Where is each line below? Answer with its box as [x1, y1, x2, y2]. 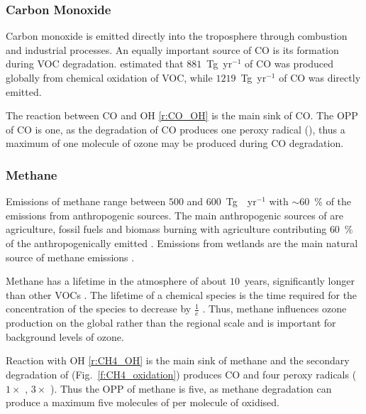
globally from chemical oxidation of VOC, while [6, 70, 213, 85]
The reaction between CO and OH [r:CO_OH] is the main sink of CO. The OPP [6, 108, 358, 123]
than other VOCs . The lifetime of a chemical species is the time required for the [6, 287, 357, 302]
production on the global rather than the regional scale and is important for [6, 315, 336, 330]
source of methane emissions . [6, 249, 135, 264]
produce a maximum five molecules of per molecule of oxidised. [6, 395, 279, 410]
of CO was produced [245, 56, 334, 71]
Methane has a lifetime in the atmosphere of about [6, 273, 227, 288]
